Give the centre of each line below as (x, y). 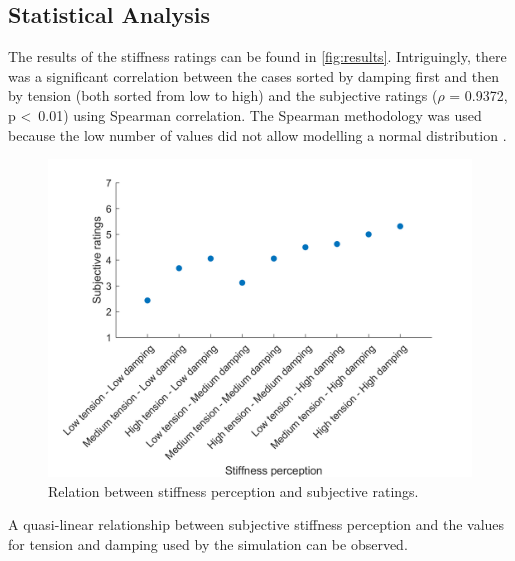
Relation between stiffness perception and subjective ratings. (233, 490)
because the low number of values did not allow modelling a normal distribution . (257, 134)
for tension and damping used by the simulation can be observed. (208, 543)
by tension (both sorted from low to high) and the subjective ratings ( (223, 95)
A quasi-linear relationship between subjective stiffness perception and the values (256, 524)
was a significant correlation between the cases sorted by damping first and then (253, 75)
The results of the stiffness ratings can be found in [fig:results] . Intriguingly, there (257, 56)
